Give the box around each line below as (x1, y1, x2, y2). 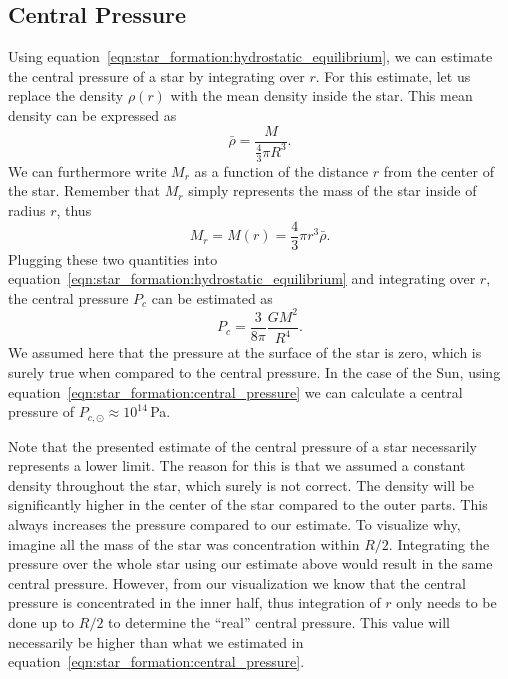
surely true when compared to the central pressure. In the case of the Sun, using (8, 361, 501, 382)
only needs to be (396, 592, 497, 613)
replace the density (8, 85, 124, 106)
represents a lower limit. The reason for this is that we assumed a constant (8, 455, 466, 476)
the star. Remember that (8, 180, 160, 201)
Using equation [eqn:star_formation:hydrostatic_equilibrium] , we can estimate (8, 46, 493, 67)
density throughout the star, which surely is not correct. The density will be (8, 474, 475, 495)
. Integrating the (388, 533, 490, 554)
